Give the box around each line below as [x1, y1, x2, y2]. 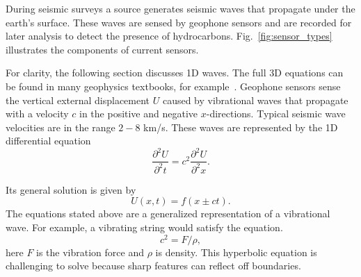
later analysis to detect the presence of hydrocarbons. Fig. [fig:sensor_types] [6, 28, 332, 43]
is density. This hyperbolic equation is [155, 244, 317, 259]
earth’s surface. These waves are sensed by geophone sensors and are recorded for [6, 15, 352, 29]
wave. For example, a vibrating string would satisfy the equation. [6, 220, 283, 235]
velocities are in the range [6, 119, 115, 134]
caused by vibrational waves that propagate [162, 92, 348, 107]
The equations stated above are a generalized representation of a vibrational [6, 206, 330, 221]
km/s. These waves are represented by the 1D [143, 119, 338, 134]
